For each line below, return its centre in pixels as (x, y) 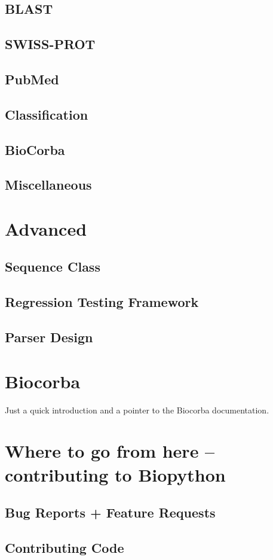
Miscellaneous (48, 185)
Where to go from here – (110, 451)
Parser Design (49, 337)
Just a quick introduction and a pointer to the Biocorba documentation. (137, 410)
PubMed (32, 79)
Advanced (46, 228)
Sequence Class (53, 267)
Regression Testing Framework (102, 302)
